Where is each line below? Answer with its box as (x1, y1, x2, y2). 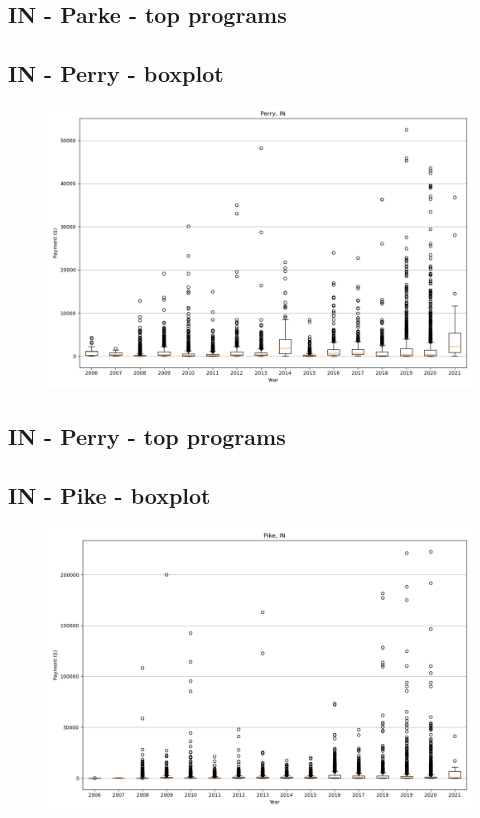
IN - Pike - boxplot (8, 480, 211, 511)
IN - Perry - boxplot (8, 58, 224, 89)
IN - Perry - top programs (8, 421, 286, 452)
